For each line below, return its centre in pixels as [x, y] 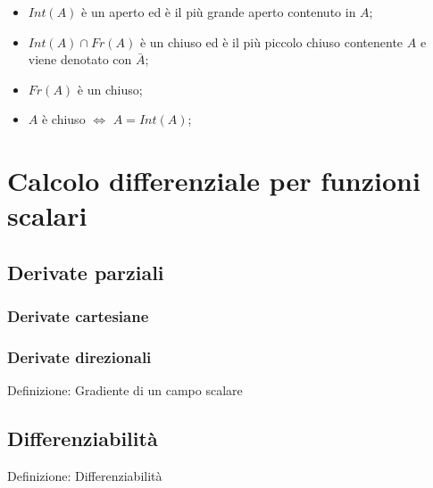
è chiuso [63, 119]
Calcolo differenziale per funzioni [214, 181]
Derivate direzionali [79, 357]
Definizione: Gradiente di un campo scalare [125, 390]
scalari [47, 215]
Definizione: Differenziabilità [85, 476]
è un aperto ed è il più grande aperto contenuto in [219, 12]
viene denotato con [80, 59]
